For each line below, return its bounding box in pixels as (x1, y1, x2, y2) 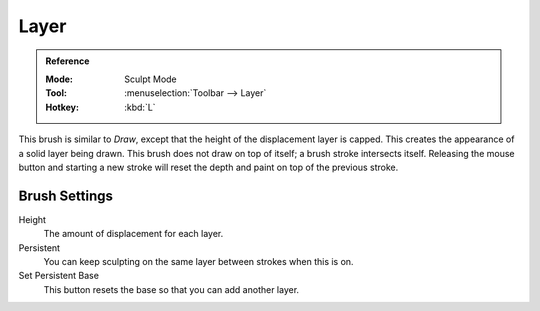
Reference (45, 55, 90, 67)
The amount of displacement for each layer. (43, 228, 224, 240)
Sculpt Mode (124, 73, 177, 85)
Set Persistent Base (18, 270, 100, 282)
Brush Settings (18, 187, 114, 204)
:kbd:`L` (124, 101, 156, 113)
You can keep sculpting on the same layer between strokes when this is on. (43, 255, 354, 267)
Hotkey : (45, 101, 80, 113)
